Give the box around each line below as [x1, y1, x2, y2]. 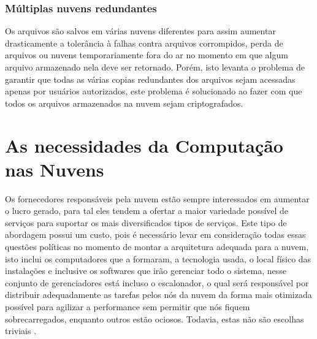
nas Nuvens [5, 156, 104, 181]
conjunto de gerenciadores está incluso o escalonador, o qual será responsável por [5, 276, 309, 289]
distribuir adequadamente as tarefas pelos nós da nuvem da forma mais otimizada [5, 288, 312, 301]
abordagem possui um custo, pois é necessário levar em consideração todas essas [5, 228, 306, 241]
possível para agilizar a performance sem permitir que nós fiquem [5, 300, 250, 313]
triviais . [5, 324, 37, 337]
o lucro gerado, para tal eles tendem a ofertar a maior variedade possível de [5, 204, 289, 217]
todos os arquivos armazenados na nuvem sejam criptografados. [5, 96, 243, 109]
